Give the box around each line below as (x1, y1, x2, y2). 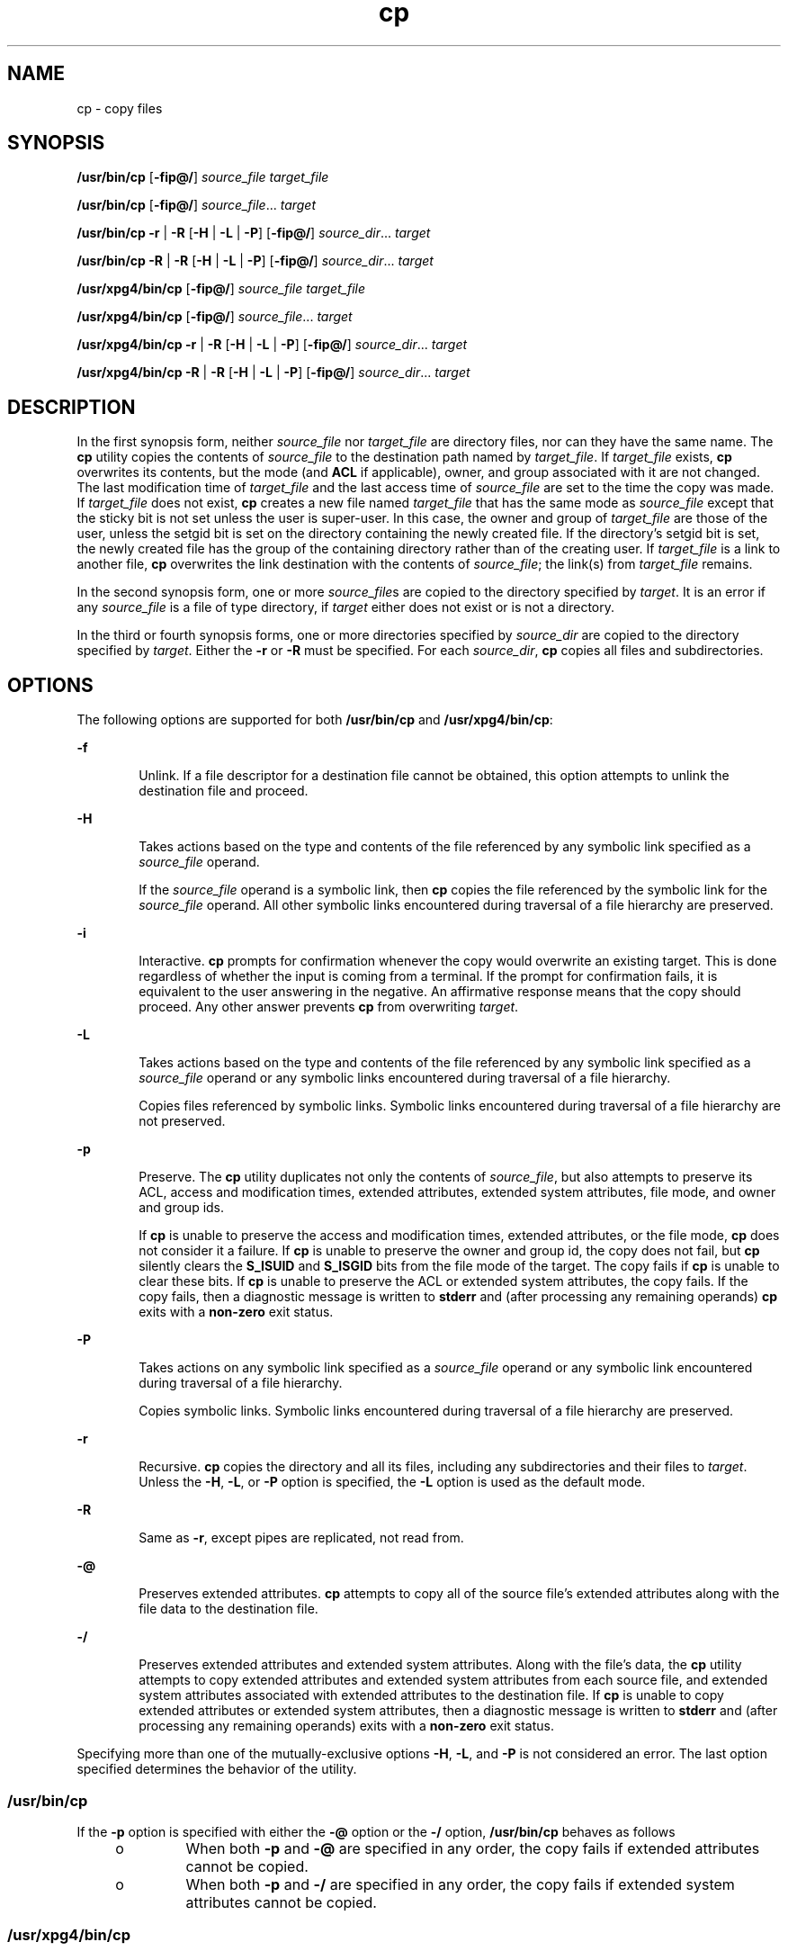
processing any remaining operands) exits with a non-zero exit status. (139, 1718, 554, 1734)
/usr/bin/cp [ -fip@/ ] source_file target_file (76, 169, 329, 185)
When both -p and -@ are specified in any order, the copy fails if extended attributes (185, 1839, 760, 1857)
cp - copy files (76, 100, 163, 116)
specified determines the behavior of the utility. (76, 1761, 357, 1777)
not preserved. (139, 1113, 226, 1129)
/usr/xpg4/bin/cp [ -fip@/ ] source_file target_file (76, 281, 366, 297)
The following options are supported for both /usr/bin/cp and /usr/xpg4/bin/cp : (76, 712, 553, 728)
